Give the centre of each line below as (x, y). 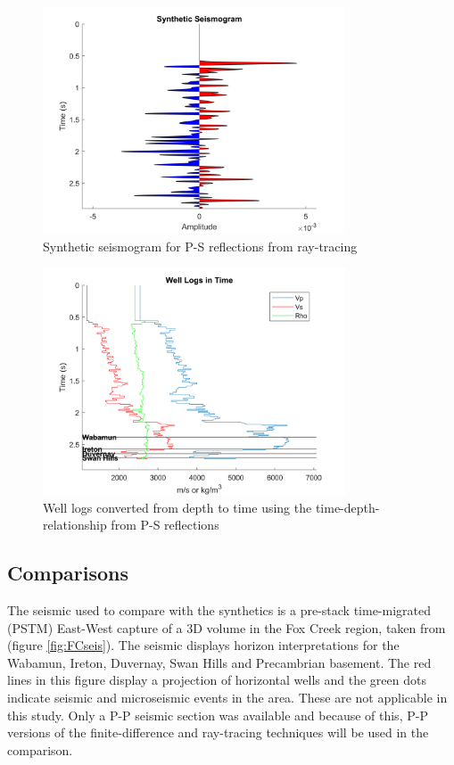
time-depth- (347, 507)
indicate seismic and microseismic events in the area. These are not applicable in (227, 697)
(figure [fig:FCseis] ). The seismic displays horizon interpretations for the (203, 645)
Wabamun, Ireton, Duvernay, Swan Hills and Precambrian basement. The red (219, 662)
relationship (75, 525)
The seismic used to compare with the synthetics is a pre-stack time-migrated (219, 609)
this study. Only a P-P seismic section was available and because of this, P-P (218, 715)
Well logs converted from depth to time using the (177, 507)
